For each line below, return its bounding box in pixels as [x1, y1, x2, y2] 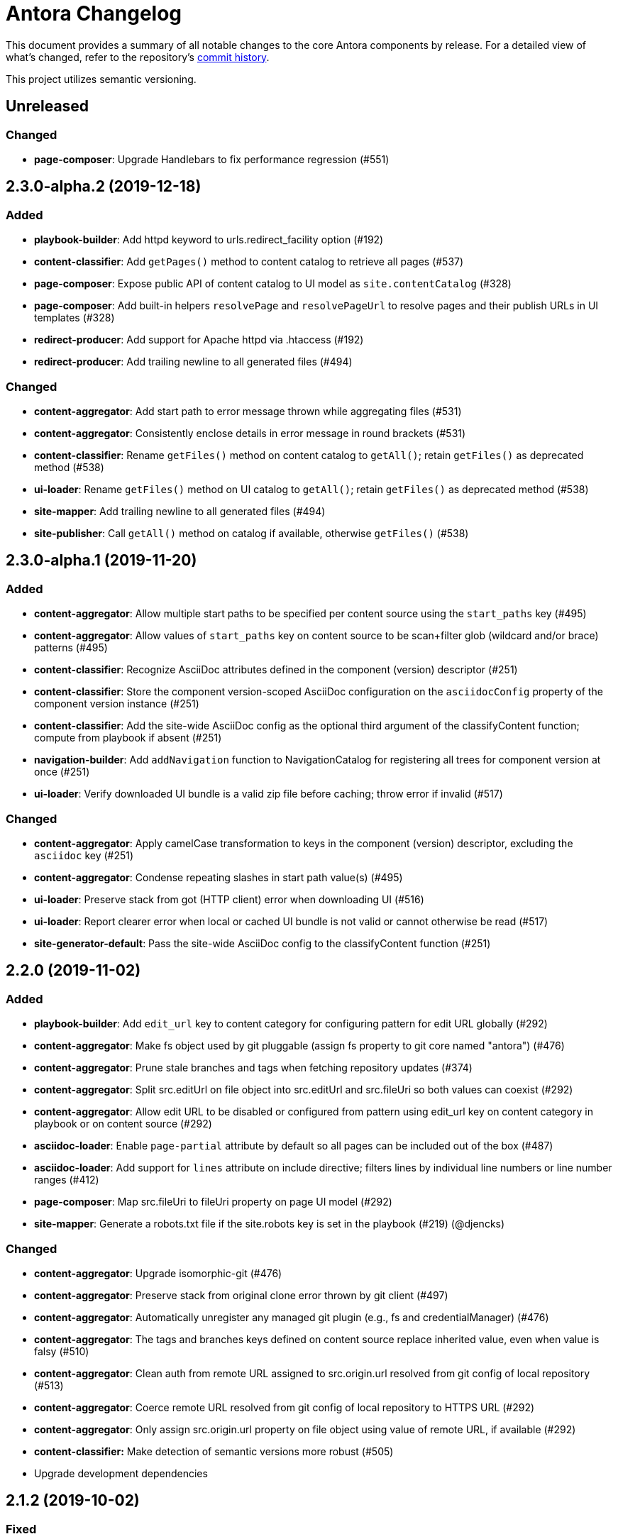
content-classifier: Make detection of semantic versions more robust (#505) [34, 1445, 394, 1457]
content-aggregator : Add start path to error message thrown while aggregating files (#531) [34, 404, 462, 417]
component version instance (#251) [34, 697, 199, 710]
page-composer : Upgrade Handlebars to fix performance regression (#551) [34, 153, 390, 165]
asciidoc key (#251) [34, 849, 134, 861]
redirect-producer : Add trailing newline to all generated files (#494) [34, 355, 353, 368]
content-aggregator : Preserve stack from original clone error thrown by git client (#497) [34, 1289, 448, 1301]
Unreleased [6, 97, 89, 116]
